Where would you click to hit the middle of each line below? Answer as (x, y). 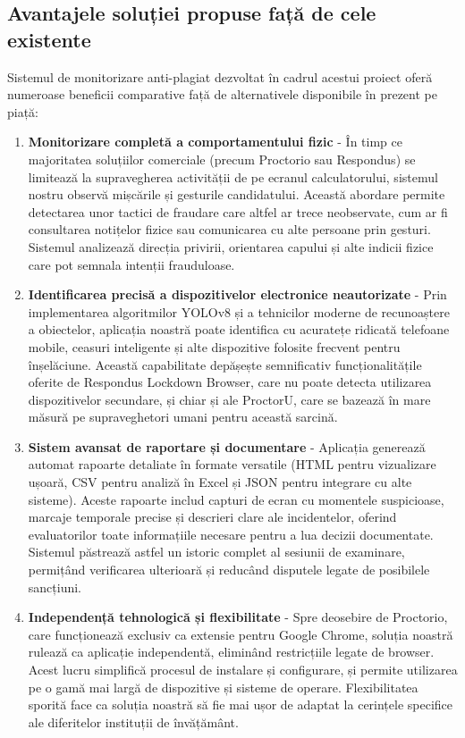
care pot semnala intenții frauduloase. (131, 264)
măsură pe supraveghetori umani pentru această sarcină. (183, 417)
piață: (23, 111)
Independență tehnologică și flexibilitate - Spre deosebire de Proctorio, (238, 617)
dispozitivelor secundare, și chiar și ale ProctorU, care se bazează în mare (229, 399)
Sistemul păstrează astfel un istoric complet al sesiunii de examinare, (216, 552)
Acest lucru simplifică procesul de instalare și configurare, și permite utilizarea (243, 669)
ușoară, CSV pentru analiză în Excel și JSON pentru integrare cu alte (220, 482)
